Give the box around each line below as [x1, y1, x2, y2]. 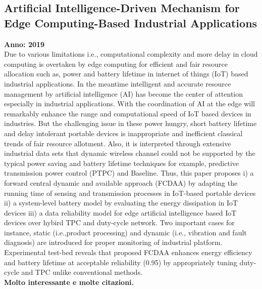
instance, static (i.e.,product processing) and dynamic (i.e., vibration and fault [4, 227, 247, 237]
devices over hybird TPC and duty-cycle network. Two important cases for [4, 217, 235, 228]
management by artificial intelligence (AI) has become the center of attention [4, 88, 243, 99]
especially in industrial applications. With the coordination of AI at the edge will [4, 98, 255, 109]
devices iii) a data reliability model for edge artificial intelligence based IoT [4, 207, 237, 218]
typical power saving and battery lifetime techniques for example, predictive [4, 157, 239, 168]
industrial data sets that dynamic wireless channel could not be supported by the [4, 148, 255, 158]
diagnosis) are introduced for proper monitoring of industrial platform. [4, 237, 223, 247]
